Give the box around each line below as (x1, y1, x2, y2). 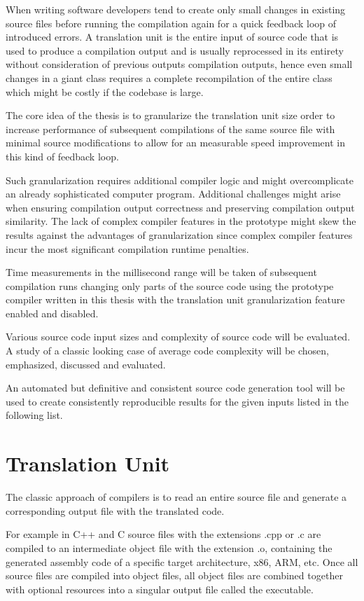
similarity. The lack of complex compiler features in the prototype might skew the (6, 214, 356, 228)
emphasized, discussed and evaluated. (6, 357, 166, 371)
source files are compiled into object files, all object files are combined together (6, 568, 343, 583)
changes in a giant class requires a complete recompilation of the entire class (6, 70, 332, 85)
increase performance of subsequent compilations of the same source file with (6, 121, 335, 136)
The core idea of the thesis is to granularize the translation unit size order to (6, 108, 335, 123)
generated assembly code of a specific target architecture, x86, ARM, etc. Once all (6, 554, 358, 569)
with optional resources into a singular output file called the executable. (6, 581, 314, 596)
